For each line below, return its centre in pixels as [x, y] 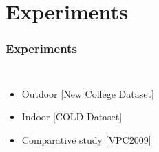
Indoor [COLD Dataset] [72, 117]
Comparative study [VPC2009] [86, 139]
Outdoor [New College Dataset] [88, 93]
